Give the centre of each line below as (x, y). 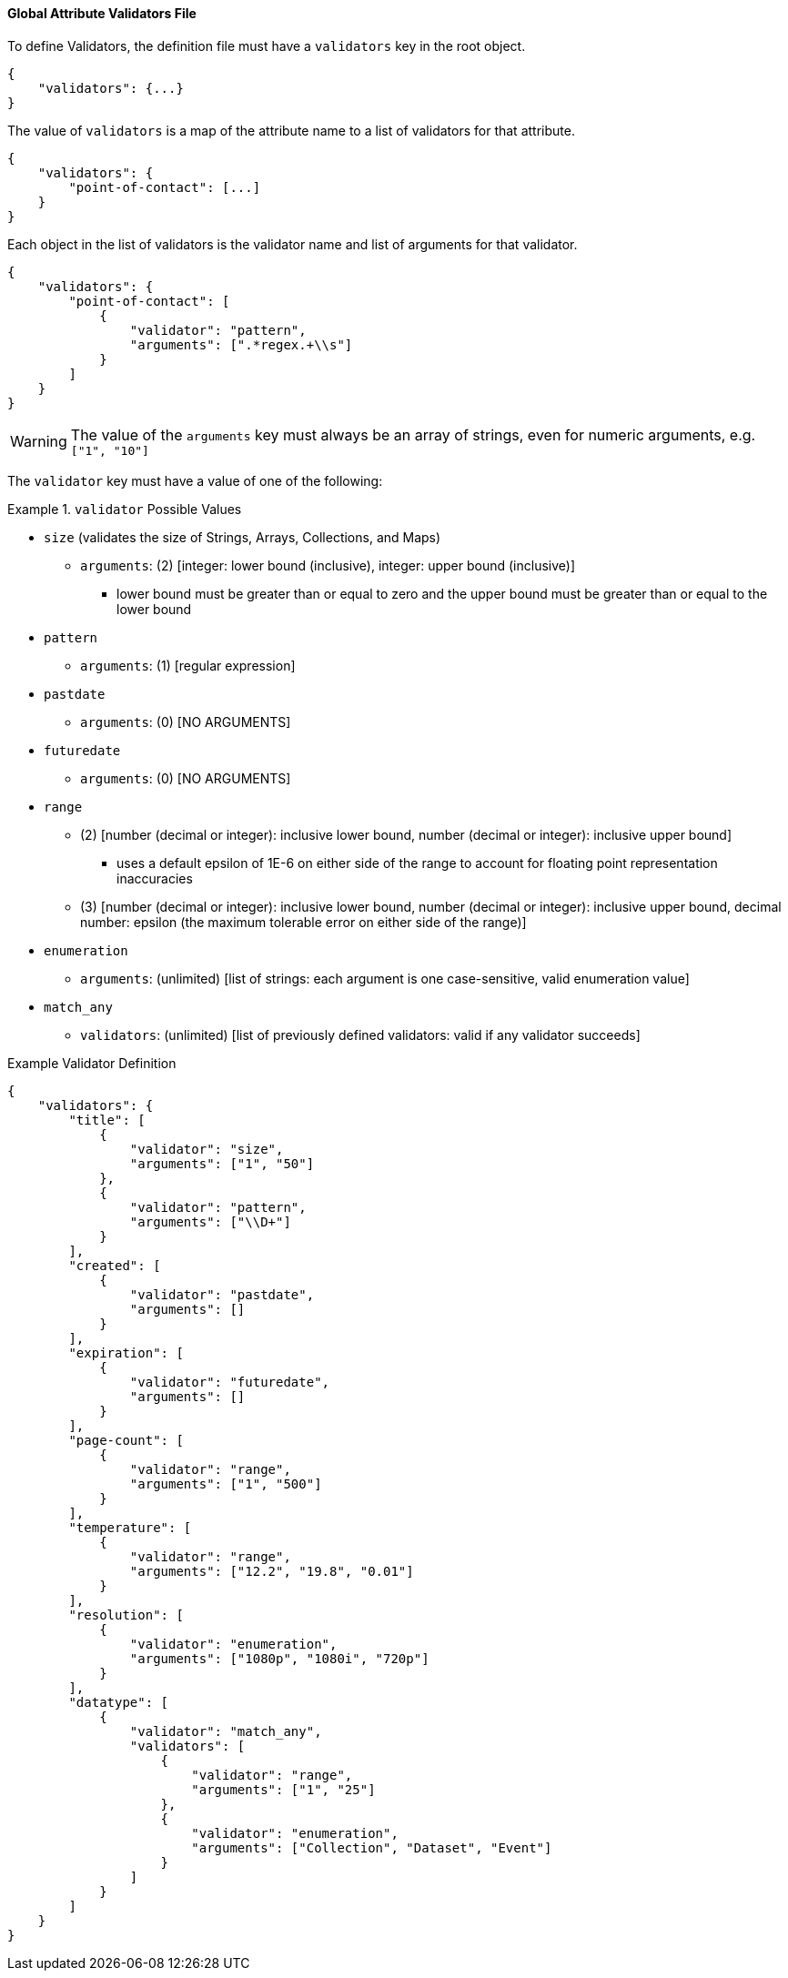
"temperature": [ (130, 1527)
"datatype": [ (119, 1702)
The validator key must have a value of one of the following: (195, 480)
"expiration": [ (126, 1352)
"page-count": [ (126, 1440)
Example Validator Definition (92, 1063)
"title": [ (107, 1120)
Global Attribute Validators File (102, 13)
